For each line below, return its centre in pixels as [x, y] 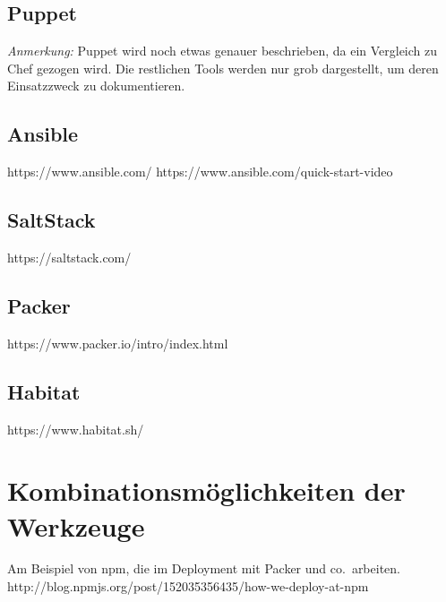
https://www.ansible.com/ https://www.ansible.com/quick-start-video [200, 172]
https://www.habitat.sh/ [76, 429]
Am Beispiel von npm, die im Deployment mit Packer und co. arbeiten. [204, 568]
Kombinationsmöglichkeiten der [206, 490]
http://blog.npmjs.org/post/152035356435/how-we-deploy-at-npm [188, 586]
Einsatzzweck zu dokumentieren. [96, 86]
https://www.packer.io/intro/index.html [118, 343]
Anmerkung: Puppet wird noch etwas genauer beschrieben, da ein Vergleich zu [223, 51]
